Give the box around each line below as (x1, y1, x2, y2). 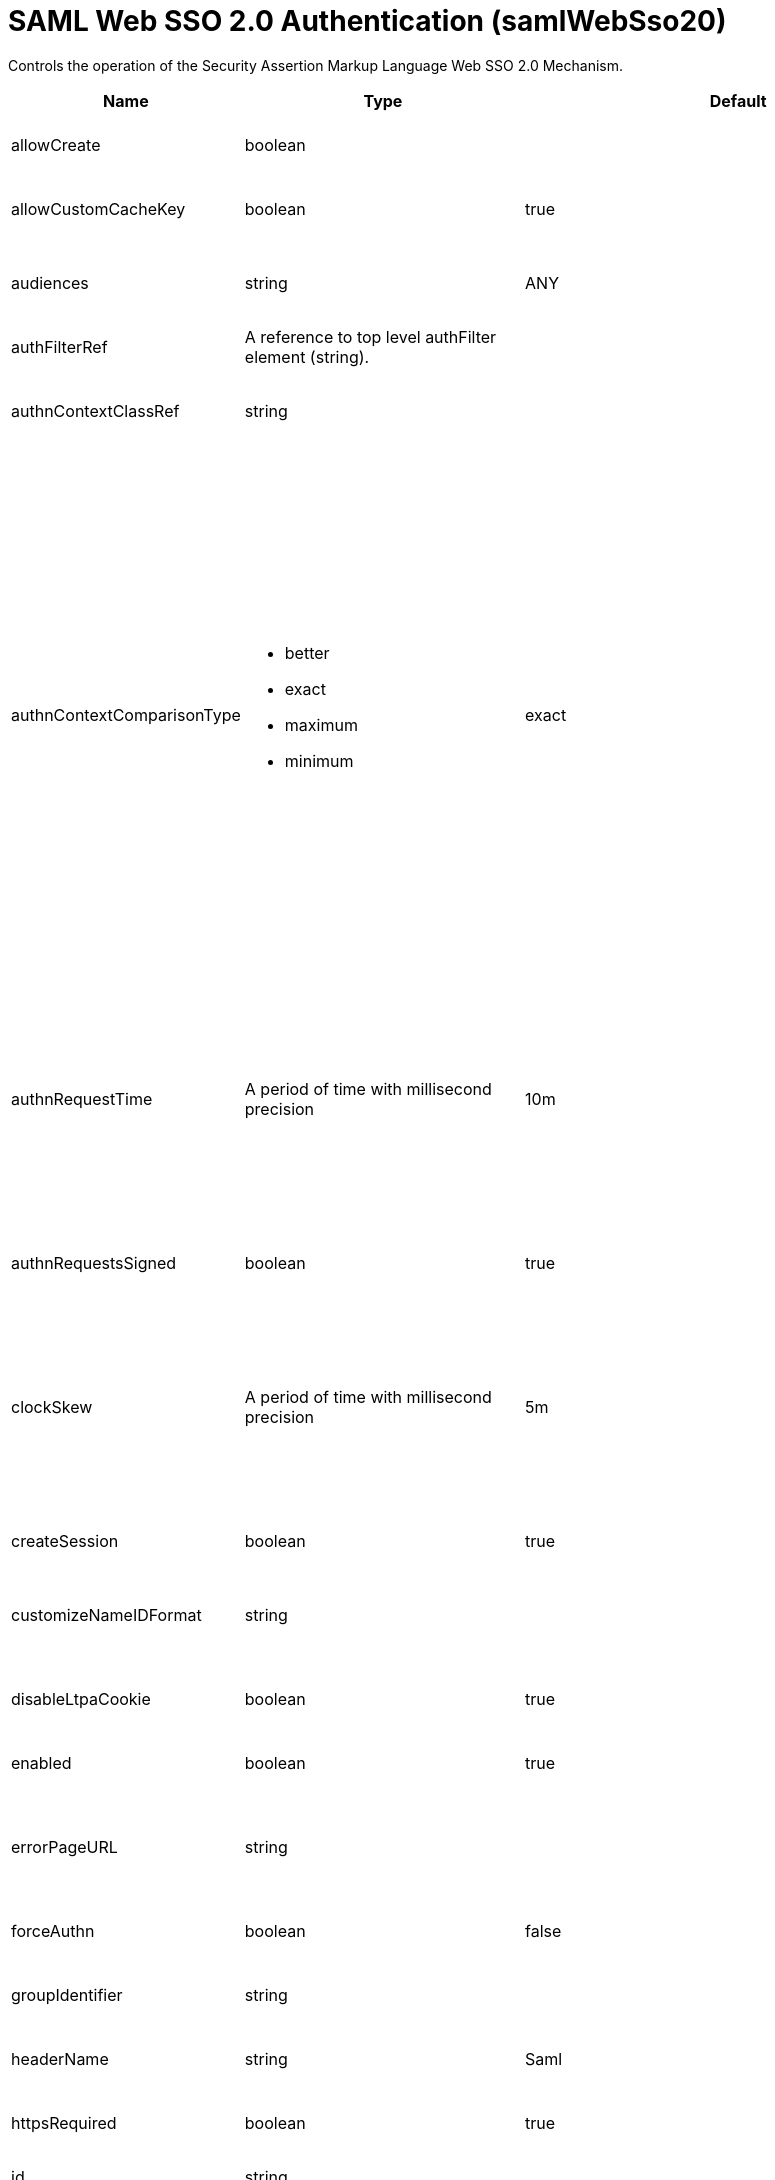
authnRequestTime (11, 1088, 153, 1109)
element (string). (244, 346, 370, 367)
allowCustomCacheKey (11, 198, 186, 219)
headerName (11, 2048, 109, 2069)
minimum (284, 750, 354, 771)
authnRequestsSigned (11, 1252, 177, 1273)
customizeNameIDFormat (11, 1604, 202, 1625)
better (284, 642, 330, 663)
